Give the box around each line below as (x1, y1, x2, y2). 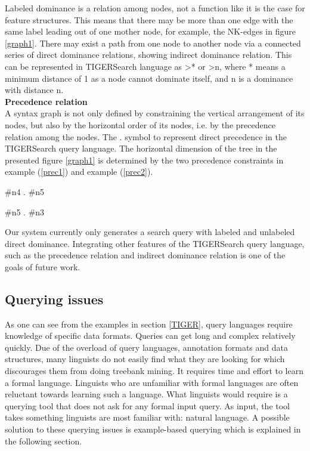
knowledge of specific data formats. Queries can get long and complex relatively (5, 329, 296, 342)
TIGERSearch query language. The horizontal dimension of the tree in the (5, 142, 277, 155)
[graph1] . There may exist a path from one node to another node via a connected (5, 36, 301, 49)
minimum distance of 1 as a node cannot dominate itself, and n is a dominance (5, 72, 293, 84)
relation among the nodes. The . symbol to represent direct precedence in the (5, 130, 287, 143)
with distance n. (5, 84, 64, 96)
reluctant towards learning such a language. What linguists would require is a (5, 388, 288, 400)
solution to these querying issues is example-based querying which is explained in (5, 423, 301, 435)
